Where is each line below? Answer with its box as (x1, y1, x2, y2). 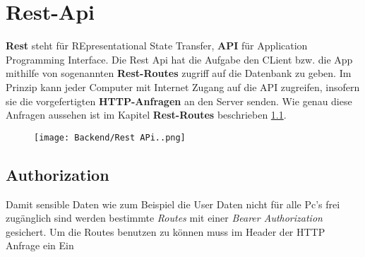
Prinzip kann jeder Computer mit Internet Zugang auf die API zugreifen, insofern (6, 79, 360, 94)
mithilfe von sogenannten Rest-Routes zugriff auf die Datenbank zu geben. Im (6, 66, 352, 80)
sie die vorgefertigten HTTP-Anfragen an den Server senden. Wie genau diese (6, 93, 352, 108)
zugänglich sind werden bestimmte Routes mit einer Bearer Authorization (6, 210, 323, 225)
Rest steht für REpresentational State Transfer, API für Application (6, 38, 308, 53)
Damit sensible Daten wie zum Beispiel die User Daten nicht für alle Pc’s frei (6, 196, 340, 211)
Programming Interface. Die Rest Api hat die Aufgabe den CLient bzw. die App (6, 52, 353, 66)
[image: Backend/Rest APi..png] (34, 132, 186, 143)
